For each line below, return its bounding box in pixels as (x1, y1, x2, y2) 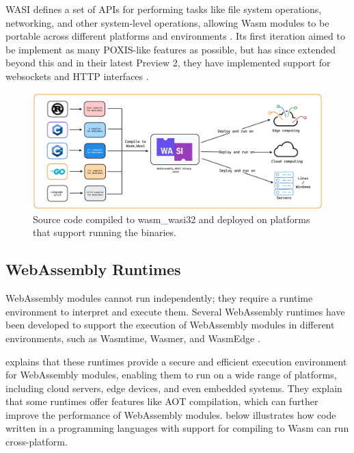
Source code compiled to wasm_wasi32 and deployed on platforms (33, 211, 310, 226)
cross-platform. (5, 435, 68, 449)
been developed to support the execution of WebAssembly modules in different (5, 318, 335, 332)
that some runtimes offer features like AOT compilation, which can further (5, 394, 318, 409)
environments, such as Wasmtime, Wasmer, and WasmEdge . (5, 331, 260, 345)
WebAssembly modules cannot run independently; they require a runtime (5, 291, 313, 305)
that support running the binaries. (33, 225, 176, 240)
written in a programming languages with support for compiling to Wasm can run (5, 421, 349, 435)
